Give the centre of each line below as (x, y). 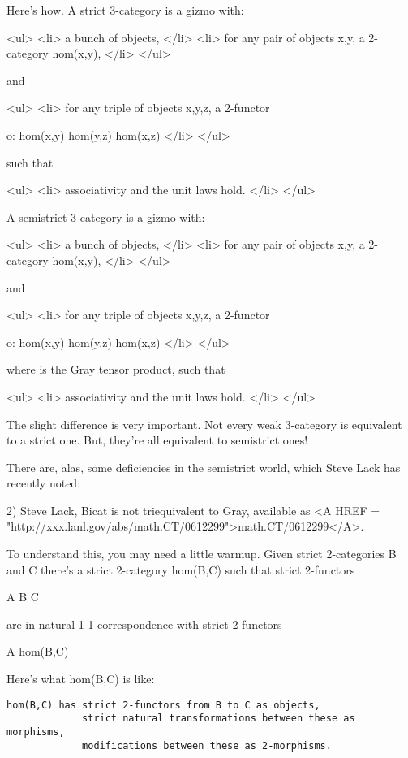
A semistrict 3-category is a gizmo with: (106, 217)
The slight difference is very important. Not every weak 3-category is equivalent (204, 424)
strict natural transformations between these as (219, 719)
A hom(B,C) (38, 651)
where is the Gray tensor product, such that (116, 369)
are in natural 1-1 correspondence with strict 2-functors (144, 624)
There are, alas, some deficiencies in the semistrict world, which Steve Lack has (204, 467)
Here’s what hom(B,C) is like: (81, 679)
